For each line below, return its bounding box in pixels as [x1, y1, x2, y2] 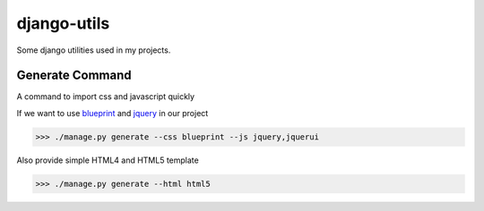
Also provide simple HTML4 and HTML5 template [16, 155, 199, 165]
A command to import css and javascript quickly [16, 91, 195, 102]
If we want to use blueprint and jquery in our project [16, 107, 209, 118]
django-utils [16, 13, 110, 33]
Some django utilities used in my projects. [16, 45, 171, 55]
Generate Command [16, 68, 132, 83]
